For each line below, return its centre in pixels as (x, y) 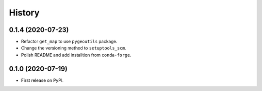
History (24, 13)
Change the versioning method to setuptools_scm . (74, 48)
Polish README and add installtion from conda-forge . (76, 55)
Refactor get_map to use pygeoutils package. (69, 42)
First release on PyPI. (42, 80)
